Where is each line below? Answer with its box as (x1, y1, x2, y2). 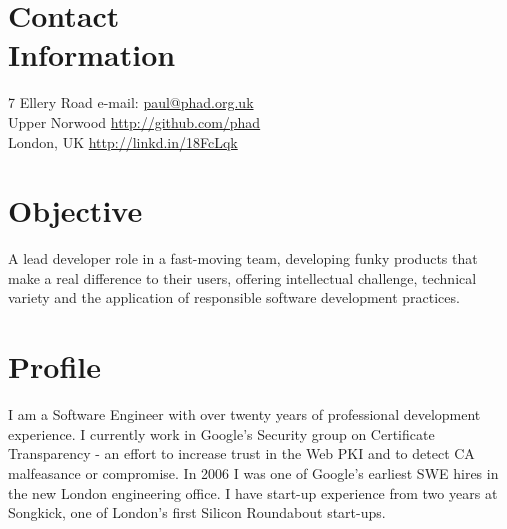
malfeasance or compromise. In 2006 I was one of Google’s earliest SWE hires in (8, 462, 499, 483)
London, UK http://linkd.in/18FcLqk (8, 131, 238, 152)
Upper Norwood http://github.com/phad (8, 111, 261, 132)
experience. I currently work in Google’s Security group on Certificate (8, 423, 435, 444)
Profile (8, 346, 101, 387)
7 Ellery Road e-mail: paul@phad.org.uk (8, 92, 254, 113)
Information (8, 34, 176, 75)
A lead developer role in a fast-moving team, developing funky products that (8, 248, 478, 269)
